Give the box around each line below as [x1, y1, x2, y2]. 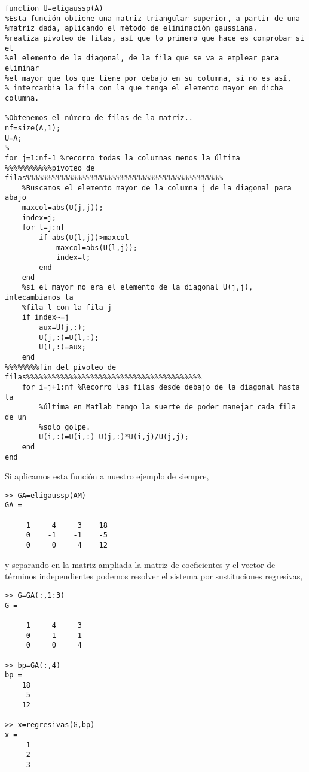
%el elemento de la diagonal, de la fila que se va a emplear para [5, 54, 279, 63]
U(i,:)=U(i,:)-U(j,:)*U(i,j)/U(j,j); [39, 433, 189, 442]
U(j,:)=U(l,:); [39, 333, 99, 342]
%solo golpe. [39, 423, 91, 431]
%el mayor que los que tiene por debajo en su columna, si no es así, [5, 74, 292, 83]
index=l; [56, 253, 91, 262]
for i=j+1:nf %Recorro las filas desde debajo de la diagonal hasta [22, 382, 300, 391]
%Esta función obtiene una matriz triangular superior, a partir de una [5, 14, 300, 23]
